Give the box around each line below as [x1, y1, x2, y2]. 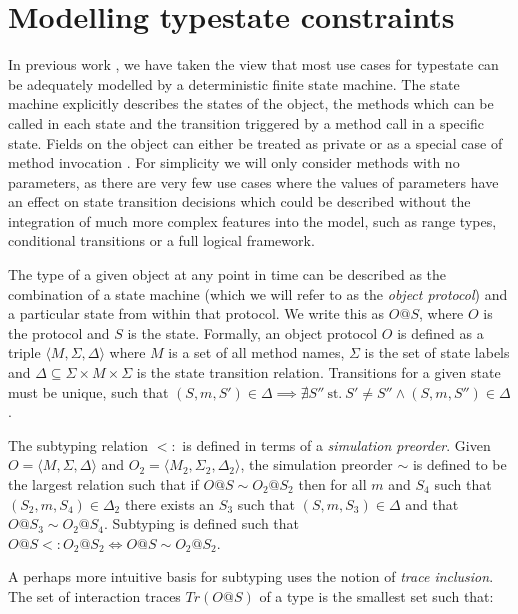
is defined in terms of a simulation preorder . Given [182, 434, 491, 455]
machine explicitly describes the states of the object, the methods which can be [8, 93, 494, 114]
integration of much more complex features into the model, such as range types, [8, 210, 497, 231]
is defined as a [397, 322, 484, 343]
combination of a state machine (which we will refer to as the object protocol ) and [8, 283, 508, 304]
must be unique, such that [8, 381, 169, 402]
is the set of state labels [364, 342, 510, 363]
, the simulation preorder [240, 454, 393, 475]
